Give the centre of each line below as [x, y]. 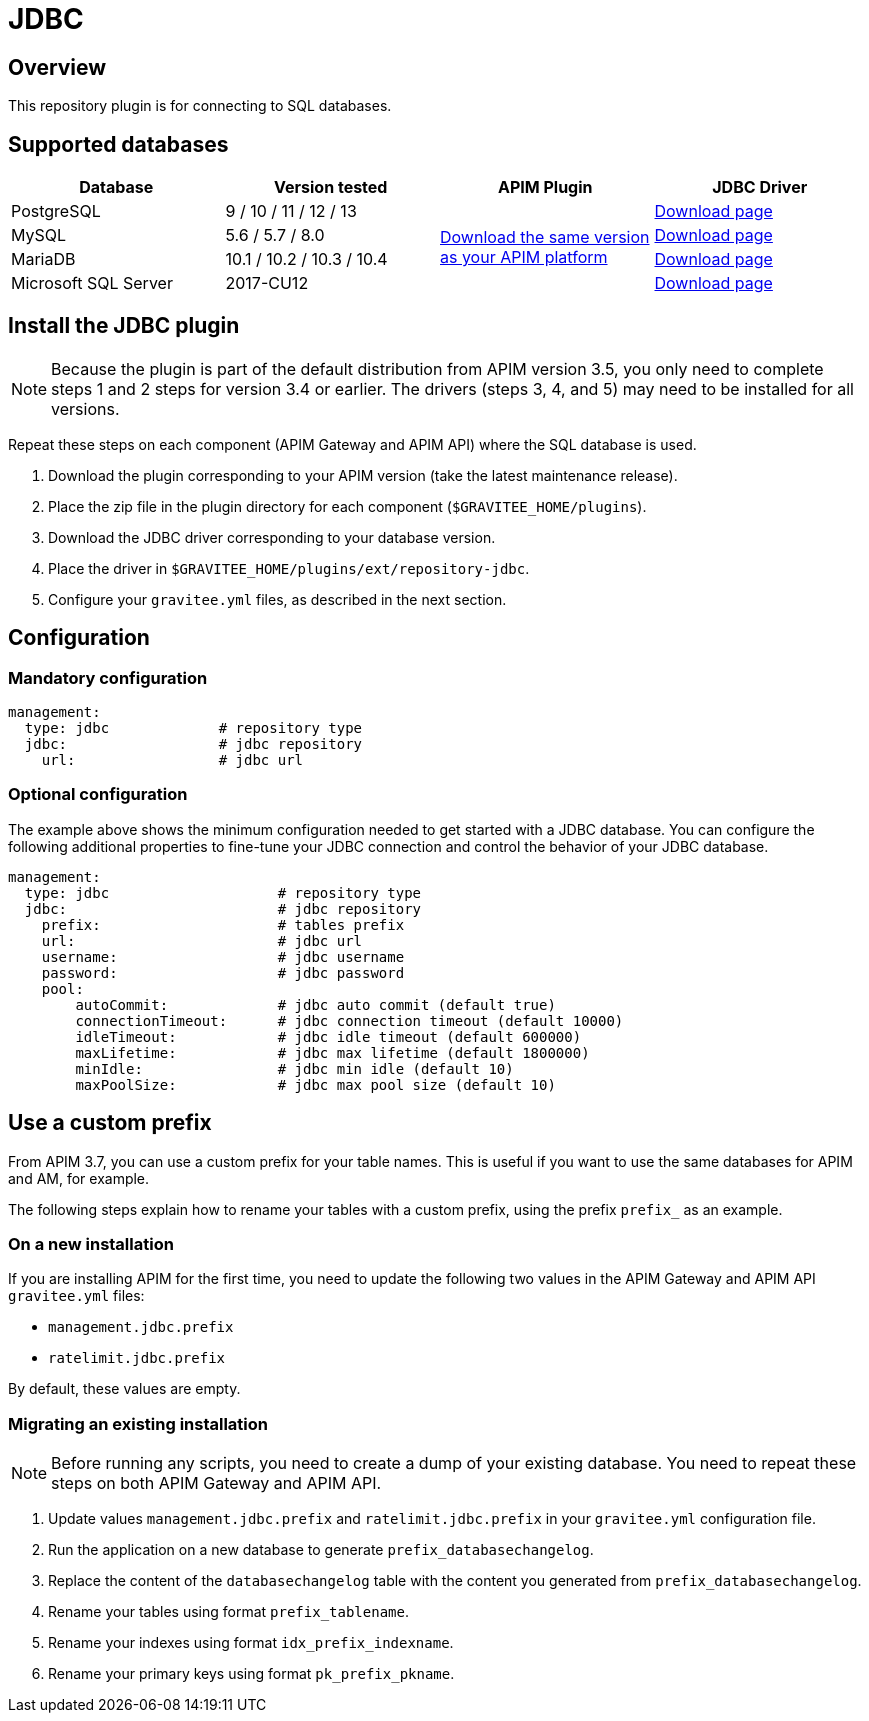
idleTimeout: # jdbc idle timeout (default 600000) [328, 1036]
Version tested [331, 187]
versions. [85, 408]
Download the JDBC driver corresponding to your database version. [272, 537]
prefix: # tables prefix [223, 924]
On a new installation [91, 1244]
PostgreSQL [56, 211]
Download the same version [545, 237]
